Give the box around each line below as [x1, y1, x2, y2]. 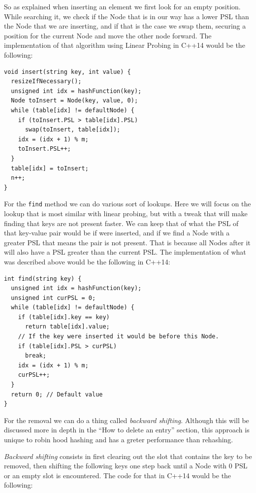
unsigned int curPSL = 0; [11, 294, 96, 301]
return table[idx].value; [25, 323, 110, 330]
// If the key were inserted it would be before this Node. [18, 333, 219, 340]
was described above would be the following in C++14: [4, 256, 170, 266]
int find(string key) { [4, 275, 82, 282]
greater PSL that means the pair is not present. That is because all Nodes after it [4, 237, 251, 247]
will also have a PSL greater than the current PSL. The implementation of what [4, 247, 246, 257]
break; [25, 352, 46, 360]
